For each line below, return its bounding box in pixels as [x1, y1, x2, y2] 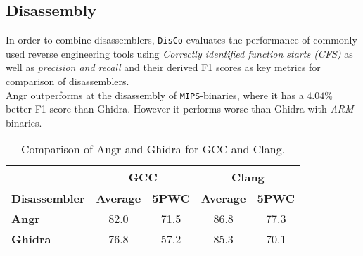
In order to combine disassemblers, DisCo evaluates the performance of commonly [6, 32, 357, 47]
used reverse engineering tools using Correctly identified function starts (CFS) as [6, 46, 353, 60]
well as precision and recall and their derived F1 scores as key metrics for [6, 60, 321, 75]
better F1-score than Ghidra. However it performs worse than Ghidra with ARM [6, 101, 354, 116]
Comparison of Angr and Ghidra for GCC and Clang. [20, 141, 286, 158]
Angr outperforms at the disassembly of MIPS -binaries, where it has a [6, 87, 304, 102]
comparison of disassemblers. [6, 74, 129, 89]
